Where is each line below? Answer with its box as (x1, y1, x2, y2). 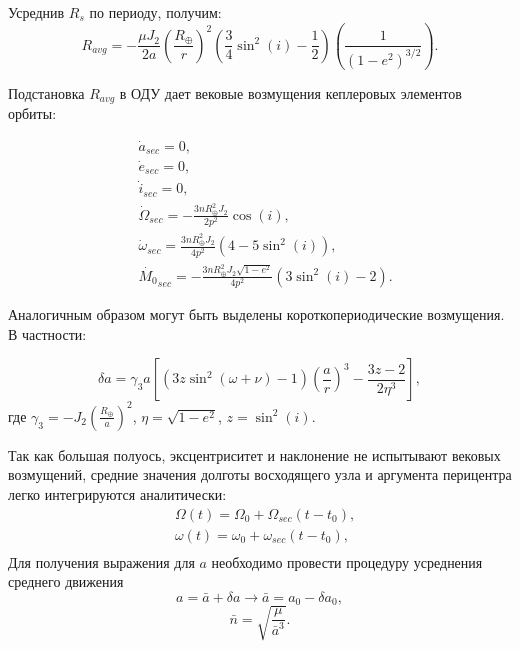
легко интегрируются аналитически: (8, 483, 227, 504)
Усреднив (8, 2, 65, 22)
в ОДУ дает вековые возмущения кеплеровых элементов (119, 82, 462, 103)
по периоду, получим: (89, 2, 222, 22)
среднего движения (8, 571, 124, 592)
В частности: (8, 323, 87, 344)
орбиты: (8, 102, 57, 123)
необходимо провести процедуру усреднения (211, 551, 483, 572)
